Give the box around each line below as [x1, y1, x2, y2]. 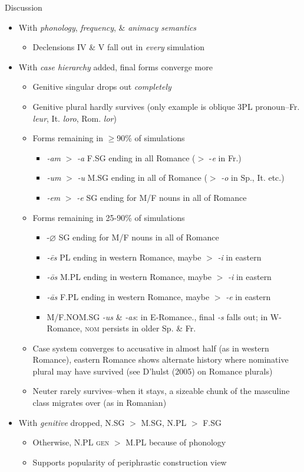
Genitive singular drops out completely [32, 80, 171, 93]
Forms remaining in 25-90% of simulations [32, 211, 185, 223]
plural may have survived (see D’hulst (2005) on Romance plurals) [32, 364, 273, 377]
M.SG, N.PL [141, 416, 187, 428]
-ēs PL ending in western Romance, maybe [47, 250, 201, 263]
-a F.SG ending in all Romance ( [77, 151, 196, 164]
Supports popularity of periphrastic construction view [32, 455, 227, 468]
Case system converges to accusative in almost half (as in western [32, 341, 269, 354]
